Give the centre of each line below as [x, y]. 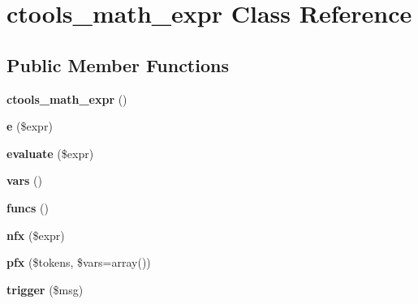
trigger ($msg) [45, 289]
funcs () [28, 207]
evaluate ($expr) [50, 153]
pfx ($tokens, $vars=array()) [79, 262]
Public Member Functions [118, 64]
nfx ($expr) [36, 235]
